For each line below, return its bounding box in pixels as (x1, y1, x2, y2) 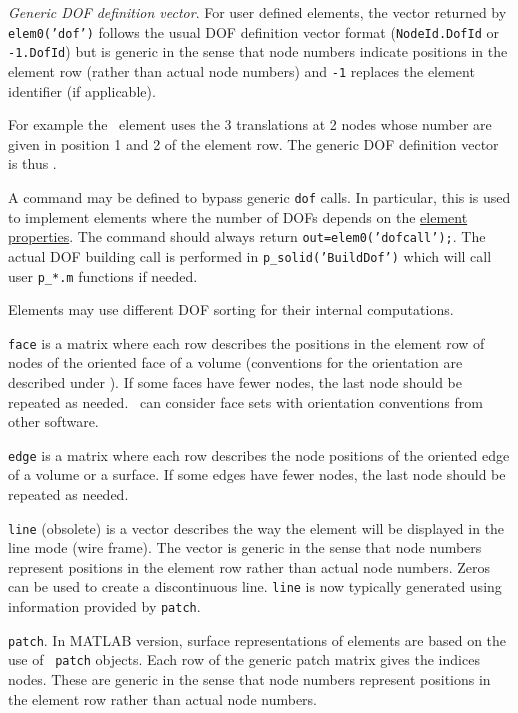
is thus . (8, 153, 57, 174)
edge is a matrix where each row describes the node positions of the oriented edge (8, 444, 510, 465)
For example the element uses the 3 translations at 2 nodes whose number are (8, 114, 492, 135)
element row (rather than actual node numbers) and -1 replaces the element (8, 60, 475, 81)
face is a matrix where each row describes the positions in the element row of (8, 332, 485, 353)
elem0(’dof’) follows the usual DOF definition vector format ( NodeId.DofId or (8, 21, 499, 42)
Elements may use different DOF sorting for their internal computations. (8, 299, 454, 320)
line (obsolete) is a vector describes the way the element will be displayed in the (8, 517, 505, 538)
